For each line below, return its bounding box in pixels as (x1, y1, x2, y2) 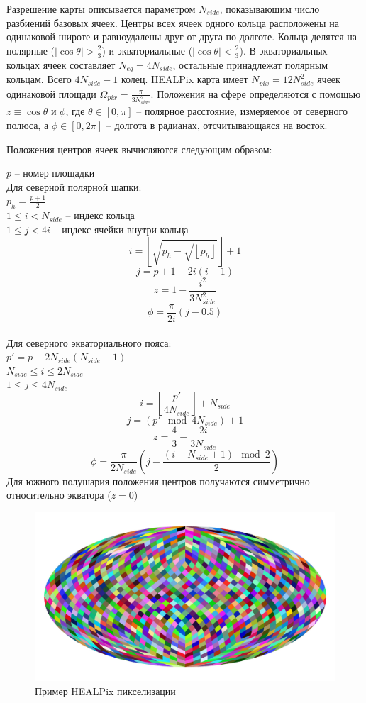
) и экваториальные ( (101, 43, 193, 57)
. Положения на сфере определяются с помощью (150, 86, 361, 101)
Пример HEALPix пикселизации (35, 683, 176, 698)
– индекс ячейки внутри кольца (53, 221, 189, 236)
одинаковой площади (6, 86, 96, 101)
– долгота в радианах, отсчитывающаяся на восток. (106, 117, 328, 132)
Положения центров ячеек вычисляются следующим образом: (6, 141, 272, 156)
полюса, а (6, 117, 49, 132)
